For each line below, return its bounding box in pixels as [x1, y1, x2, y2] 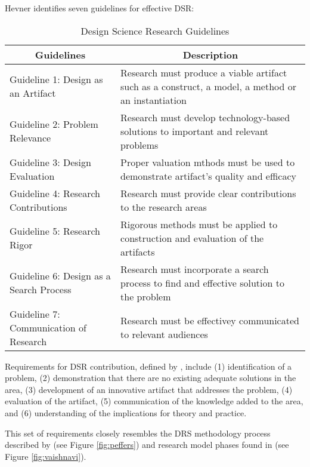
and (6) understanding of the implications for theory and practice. [5, 406, 247, 419]
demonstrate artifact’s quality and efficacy [120, 168, 296, 183]
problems [120, 137, 159, 152]
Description [182, 47, 238, 62]
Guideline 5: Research [10, 224, 101, 238]
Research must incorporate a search [120, 262, 269, 276]
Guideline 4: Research [10, 186, 101, 200]
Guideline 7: [10, 306, 60, 321]
